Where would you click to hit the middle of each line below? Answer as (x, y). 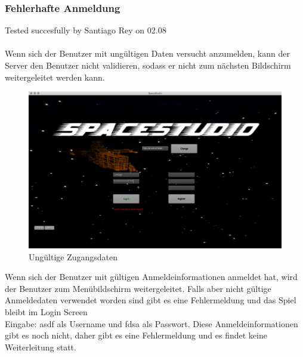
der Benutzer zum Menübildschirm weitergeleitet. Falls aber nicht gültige (138, 288)
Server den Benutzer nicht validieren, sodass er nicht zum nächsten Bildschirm (148, 65)
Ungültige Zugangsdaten (73, 256)
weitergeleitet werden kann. (55, 77)
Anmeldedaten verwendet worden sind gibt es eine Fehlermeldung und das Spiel (151, 300)
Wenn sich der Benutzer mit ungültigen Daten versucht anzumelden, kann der (147, 53)
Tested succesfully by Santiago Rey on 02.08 (86, 30)
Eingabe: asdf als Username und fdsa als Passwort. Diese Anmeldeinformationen (151, 323)
